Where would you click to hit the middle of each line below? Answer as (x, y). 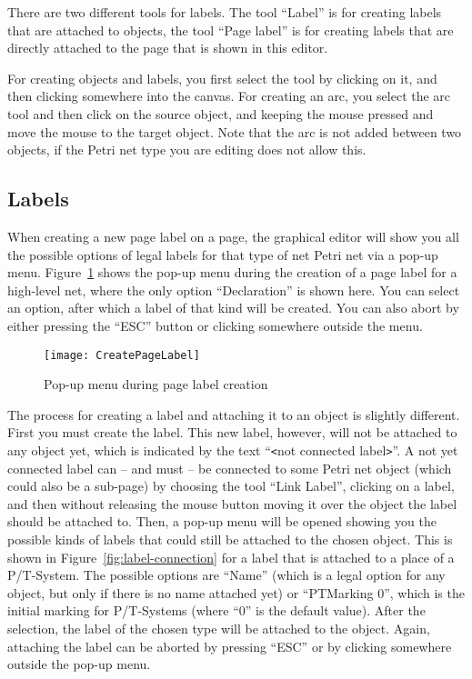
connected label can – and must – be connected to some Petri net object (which (230, 468)
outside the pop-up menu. (79, 664)
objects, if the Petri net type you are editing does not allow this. (187, 150)
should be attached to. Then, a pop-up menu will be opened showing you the (222, 521)
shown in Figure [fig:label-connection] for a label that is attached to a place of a (231, 557)
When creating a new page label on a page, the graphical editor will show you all (233, 236)
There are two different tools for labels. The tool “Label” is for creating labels (225, 12)
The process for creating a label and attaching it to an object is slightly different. (234, 414)
